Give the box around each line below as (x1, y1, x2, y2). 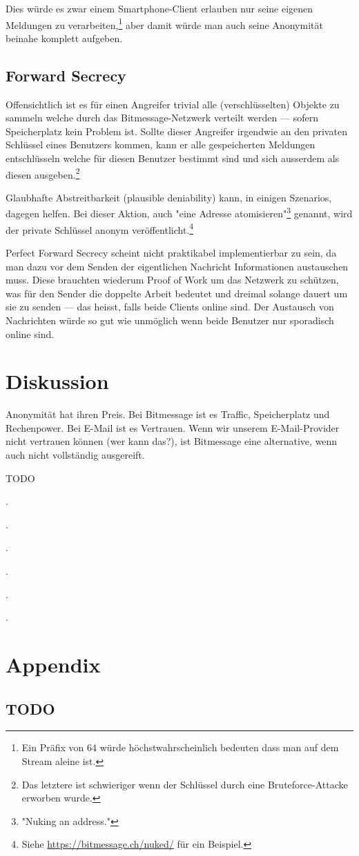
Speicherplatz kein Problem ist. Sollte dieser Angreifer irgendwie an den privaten (6, 123, 347, 138)
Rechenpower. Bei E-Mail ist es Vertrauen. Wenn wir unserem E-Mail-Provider (6, 420, 340, 435)
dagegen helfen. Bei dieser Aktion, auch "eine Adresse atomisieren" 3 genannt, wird (6, 204, 353, 221)
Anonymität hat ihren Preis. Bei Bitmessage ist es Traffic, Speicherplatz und (6, 407, 330, 421)
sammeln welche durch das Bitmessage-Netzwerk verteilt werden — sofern (6, 110, 318, 125)
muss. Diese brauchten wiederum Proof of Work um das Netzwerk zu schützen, (6, 272, 339, 287)
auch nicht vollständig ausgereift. (6, 448, 145, 462)
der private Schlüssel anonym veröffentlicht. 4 (6, 220, 194, 237)
